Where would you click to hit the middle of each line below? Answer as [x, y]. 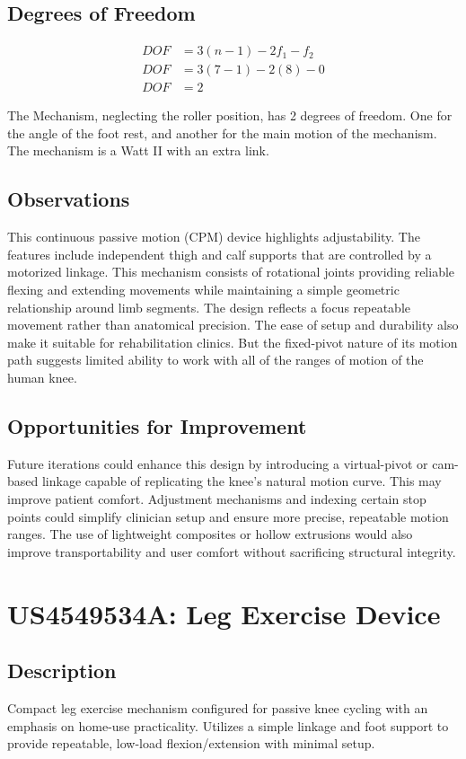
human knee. [42, 378]
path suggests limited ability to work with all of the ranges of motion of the [215, 360]
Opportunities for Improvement [157, 426]
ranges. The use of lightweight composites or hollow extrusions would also [210, 534]
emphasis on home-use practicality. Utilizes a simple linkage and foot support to [228, 725]
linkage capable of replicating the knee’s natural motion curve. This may [242, 481]
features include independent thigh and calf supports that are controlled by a [220, 254]
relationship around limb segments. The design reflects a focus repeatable [209, 307]
